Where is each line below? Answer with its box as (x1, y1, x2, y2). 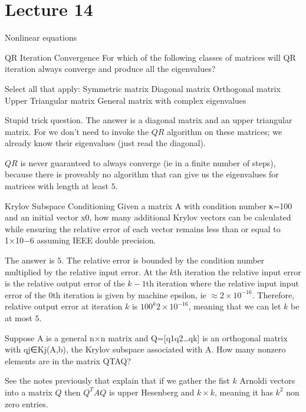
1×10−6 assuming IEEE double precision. (5, 234, 156, 246)
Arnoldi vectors (239, 374, 295, 387)
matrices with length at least (5, 180, 108, 192)
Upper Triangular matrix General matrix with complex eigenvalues (5, 94, 246, 106)
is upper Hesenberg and (109, 385, 195, 398)
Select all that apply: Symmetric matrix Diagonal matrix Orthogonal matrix (5, 82, 281, 94)
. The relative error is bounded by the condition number (61, 254, 265, 266)
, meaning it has (215, 385, 273, 398)
